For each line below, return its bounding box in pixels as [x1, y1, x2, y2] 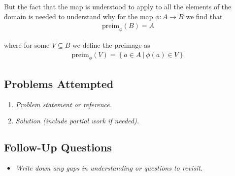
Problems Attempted [4, 76, 114, 91]
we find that [186, 11, 223, 21]
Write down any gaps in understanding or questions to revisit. [15, 163, 203, 173]
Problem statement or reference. [15, 99, 112, 109]
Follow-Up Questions [4, 140, 112, 155]
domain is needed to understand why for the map [4, 11, 153, 21]
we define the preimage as [72, 40, 150, 50]
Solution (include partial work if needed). [15, 116, 139, 126]
